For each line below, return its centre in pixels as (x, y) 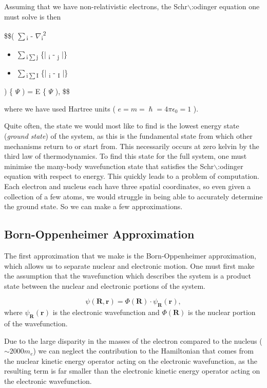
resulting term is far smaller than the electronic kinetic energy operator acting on (132, 371)
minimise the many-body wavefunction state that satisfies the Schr (109, 166)
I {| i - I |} (52, 73)
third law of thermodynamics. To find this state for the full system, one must (126, 156)
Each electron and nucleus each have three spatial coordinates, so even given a (128, 186)
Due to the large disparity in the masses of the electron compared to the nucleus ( (133, 340)
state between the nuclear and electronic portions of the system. (105, 285)
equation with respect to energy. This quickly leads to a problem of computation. (132, 176)
